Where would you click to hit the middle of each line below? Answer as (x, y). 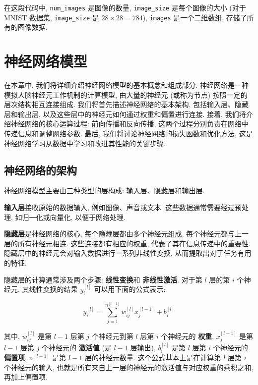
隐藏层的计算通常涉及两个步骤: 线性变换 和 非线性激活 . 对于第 (103, 279)
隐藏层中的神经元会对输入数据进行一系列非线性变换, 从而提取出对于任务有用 (128, 253)
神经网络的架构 (40, 170)
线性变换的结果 (53, 289)
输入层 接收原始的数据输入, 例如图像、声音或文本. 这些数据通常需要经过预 (123, 207)
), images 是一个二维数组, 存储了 (195, 17)
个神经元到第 (112, 336)
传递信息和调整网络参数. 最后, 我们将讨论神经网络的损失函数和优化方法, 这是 (129, 133)
